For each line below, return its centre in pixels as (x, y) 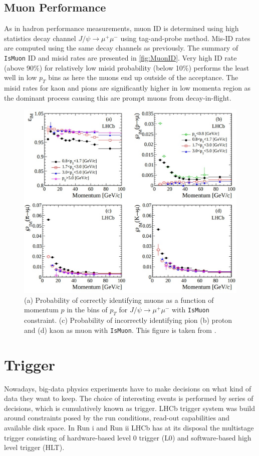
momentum (41, 310)
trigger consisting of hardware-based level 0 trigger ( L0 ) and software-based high (128, 437)
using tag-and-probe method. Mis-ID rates (185, 38)
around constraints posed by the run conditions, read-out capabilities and (117, 418)
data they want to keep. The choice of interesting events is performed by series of (129, 398)
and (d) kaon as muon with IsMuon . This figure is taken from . (120, 330)
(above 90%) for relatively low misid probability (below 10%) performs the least (127, 67)
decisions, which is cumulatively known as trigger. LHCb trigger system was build (129, 408)
